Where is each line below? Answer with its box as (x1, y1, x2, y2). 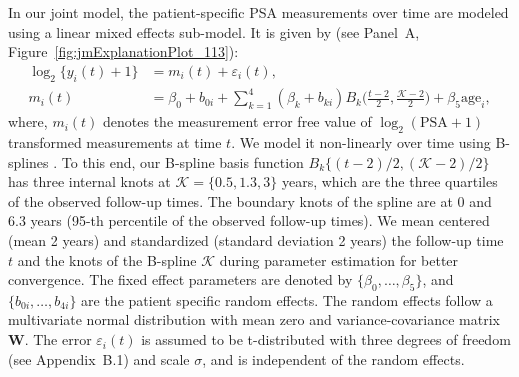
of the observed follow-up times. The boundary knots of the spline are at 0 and (8, 190, 492, 211)
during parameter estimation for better (219, 249, 459, 270)
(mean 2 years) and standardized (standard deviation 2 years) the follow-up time (8, 229, 504, 250)
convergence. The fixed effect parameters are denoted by (8, 269, 353, 290)
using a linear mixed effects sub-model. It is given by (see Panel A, (8, 21, 420, 42)
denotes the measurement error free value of (103, 111, 372, 132)
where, (8, 111, 48, 132)
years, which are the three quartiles (281, 171, 498, 192)
